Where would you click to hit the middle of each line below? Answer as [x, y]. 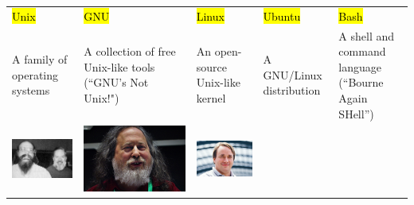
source [211, 66]
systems [31, 90]
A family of [40, 58]
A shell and [367, 35]
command [362, 51]
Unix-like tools [119, 66]
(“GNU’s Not [116, 82]
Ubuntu [282, 15]
